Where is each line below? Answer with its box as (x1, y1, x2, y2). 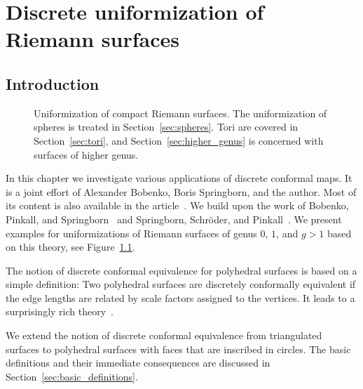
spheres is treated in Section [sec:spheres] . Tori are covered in (34, 119, 299, 134)
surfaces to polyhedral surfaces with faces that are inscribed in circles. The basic (6, 341, 351, 356)
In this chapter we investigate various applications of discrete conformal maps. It (6, 171, 352, 185)
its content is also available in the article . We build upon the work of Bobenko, (6, 198, 349, 213)
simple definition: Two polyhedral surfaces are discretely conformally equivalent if (6, 277, 356, 291)
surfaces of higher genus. (34, 147, 139, 161)
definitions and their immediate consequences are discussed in (6, 355, 270, 370)
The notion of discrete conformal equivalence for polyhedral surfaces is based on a (6, 263, 357, 277)
